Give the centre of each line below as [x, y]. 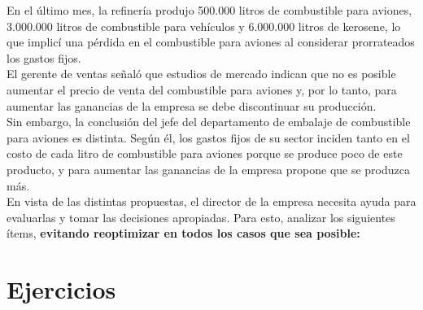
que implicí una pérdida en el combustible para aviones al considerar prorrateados [211, 42]
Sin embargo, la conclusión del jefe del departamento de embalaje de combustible [209, 122]
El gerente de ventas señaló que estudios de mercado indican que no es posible [201, 74]
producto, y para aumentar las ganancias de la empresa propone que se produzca [208, 169]
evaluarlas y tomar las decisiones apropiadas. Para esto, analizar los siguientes [201, 217]
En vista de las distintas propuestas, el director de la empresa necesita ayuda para [211, 201]
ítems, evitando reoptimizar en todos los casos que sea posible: [183, 233]
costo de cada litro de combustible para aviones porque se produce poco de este [205, 153]
